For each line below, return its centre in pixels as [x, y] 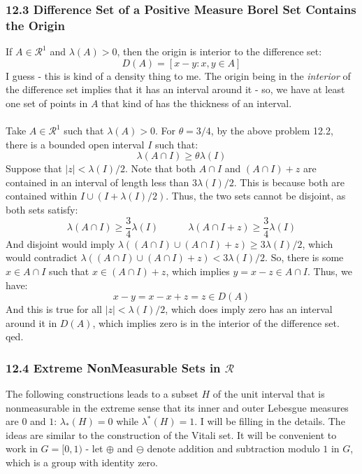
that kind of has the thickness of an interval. [197, 103]
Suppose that [34, 168]
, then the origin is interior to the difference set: [219, 51]
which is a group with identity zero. [82, 462]
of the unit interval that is [269, 394]
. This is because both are [289, 182]
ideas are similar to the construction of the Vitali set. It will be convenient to [171, 434]
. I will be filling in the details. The [270, 421]
